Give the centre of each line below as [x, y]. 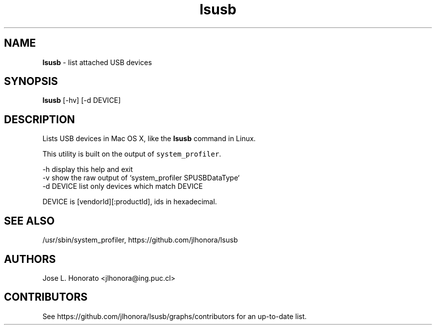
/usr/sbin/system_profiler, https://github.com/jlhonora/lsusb [140, 240]
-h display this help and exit [88, 169]
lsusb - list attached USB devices [97, 62]
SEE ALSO [29, 221]
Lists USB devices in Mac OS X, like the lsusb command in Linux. [149, 139]
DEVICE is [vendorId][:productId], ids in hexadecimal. [130, 202]
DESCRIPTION [40, 119]
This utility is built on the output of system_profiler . [132, 154]
